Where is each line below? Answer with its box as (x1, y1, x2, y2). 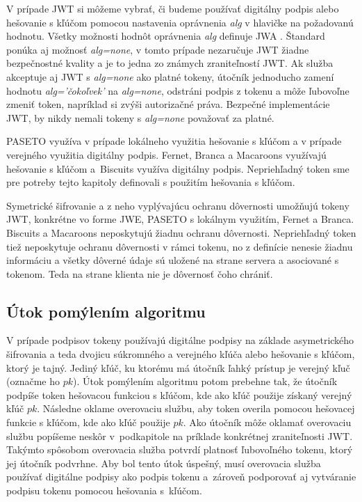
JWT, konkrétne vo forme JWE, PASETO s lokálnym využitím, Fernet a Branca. (6, 212, 354, 226)
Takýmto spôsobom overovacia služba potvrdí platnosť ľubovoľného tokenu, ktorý (6, 442, 353, 457)
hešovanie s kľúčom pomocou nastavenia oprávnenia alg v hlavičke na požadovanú (6, 15, 354, 29)
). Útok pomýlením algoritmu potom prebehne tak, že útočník (73, 374, 338, 389)
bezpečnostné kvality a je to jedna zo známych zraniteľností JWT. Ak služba (6, 56, 334, 70)
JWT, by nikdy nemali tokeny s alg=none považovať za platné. (6, 110, 274, 125)
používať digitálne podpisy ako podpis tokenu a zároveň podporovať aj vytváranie (6, 469, 356, 484)
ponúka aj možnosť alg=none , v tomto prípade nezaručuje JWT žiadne (6, 42, 309, 56)
